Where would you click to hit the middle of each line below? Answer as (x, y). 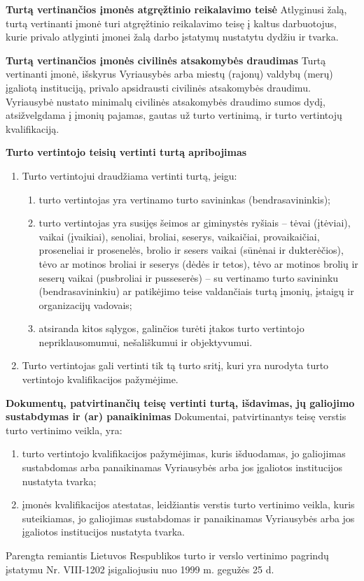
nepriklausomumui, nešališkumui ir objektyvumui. (146, 342)
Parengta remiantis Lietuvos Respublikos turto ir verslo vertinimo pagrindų (167, 555)
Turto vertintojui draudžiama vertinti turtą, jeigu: (129, 175)
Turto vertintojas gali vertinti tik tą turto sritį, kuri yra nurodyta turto (175, 365)
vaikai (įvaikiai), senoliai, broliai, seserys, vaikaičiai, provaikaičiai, (179, 236)
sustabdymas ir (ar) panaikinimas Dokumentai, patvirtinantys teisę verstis (176, 416)
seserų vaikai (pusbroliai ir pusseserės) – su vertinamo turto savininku (189, 277)
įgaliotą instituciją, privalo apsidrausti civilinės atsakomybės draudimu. (158, 87)
